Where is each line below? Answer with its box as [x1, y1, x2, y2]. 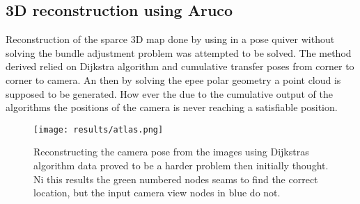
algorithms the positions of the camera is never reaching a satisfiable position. [6, 100, 338, 114]
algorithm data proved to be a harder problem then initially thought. [33, 158, 329, 173]
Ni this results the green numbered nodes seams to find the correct [33, 171, 318, 186]
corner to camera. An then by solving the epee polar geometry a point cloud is [6, 72, 341, 87]
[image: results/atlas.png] [33, 124, 164, 135]
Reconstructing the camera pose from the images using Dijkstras [33, 144, 309, 159]
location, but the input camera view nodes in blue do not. [33, 185, 281, 200]
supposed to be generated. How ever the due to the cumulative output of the [6, 86, 333, 101]
